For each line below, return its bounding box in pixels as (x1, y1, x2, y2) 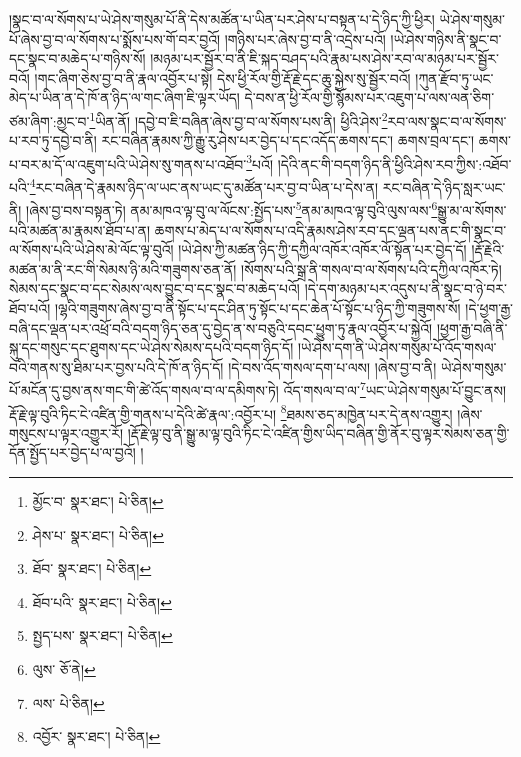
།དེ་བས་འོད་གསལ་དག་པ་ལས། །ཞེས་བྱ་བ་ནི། (228, 356, 437, 377)
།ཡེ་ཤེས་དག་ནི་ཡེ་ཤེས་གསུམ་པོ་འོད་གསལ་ (297, 337, 497, 358)
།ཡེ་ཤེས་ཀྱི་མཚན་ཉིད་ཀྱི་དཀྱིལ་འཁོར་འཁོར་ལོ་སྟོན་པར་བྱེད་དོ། (178, 239, 467, 260)
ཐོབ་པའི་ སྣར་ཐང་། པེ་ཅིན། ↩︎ (32, 591, 172, 612)
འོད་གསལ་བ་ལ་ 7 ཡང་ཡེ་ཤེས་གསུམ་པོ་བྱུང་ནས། (283, 377, 507, 400)
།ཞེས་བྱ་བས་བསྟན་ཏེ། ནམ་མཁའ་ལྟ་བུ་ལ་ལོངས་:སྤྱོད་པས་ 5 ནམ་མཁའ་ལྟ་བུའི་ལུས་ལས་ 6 (26, 197, 438, 220)
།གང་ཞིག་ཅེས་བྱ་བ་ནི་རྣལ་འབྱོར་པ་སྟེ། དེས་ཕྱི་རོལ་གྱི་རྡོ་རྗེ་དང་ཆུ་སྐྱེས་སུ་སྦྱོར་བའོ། (34, 67, 411, 88)
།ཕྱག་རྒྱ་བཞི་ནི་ (436, 317, 508, 338)
